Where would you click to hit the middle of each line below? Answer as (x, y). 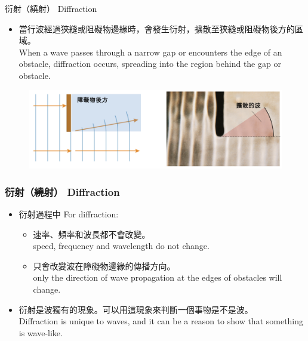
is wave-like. (41, 332)
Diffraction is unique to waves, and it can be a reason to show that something (161, 321)
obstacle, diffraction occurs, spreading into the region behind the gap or (150, 64)
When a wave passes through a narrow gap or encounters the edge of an (150, 52)
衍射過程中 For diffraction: (69, 214)
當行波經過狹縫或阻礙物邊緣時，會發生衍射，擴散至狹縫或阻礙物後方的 (157, 28)
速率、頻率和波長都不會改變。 (92, 234)
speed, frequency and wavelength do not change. (121, 246)
